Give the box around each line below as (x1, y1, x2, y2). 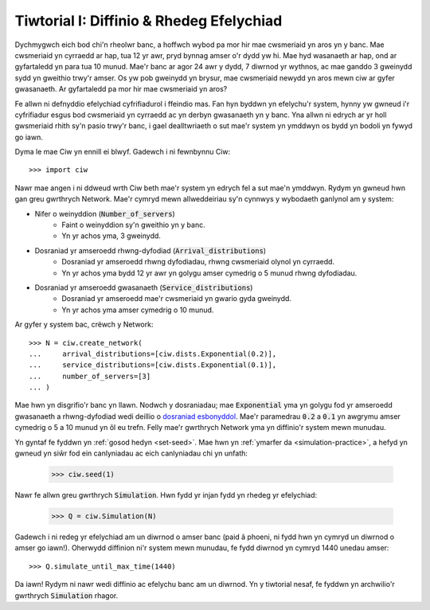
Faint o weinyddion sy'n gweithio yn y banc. (61, 220, 206, 230)
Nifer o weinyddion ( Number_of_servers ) (34, 209, 175, 218)
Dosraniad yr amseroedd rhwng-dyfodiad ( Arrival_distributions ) (34, 245, 267, 255)
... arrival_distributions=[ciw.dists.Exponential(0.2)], (29, 349, 277, 358)
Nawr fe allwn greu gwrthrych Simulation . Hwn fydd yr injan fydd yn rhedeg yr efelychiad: (14, 491, 318, 500)
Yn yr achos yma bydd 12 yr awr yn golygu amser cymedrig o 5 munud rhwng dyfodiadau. (61, 268, 358, 278)
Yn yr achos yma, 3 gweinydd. (61, 231, 161, 240)
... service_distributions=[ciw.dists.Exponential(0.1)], (29, 361, 277, 370)
